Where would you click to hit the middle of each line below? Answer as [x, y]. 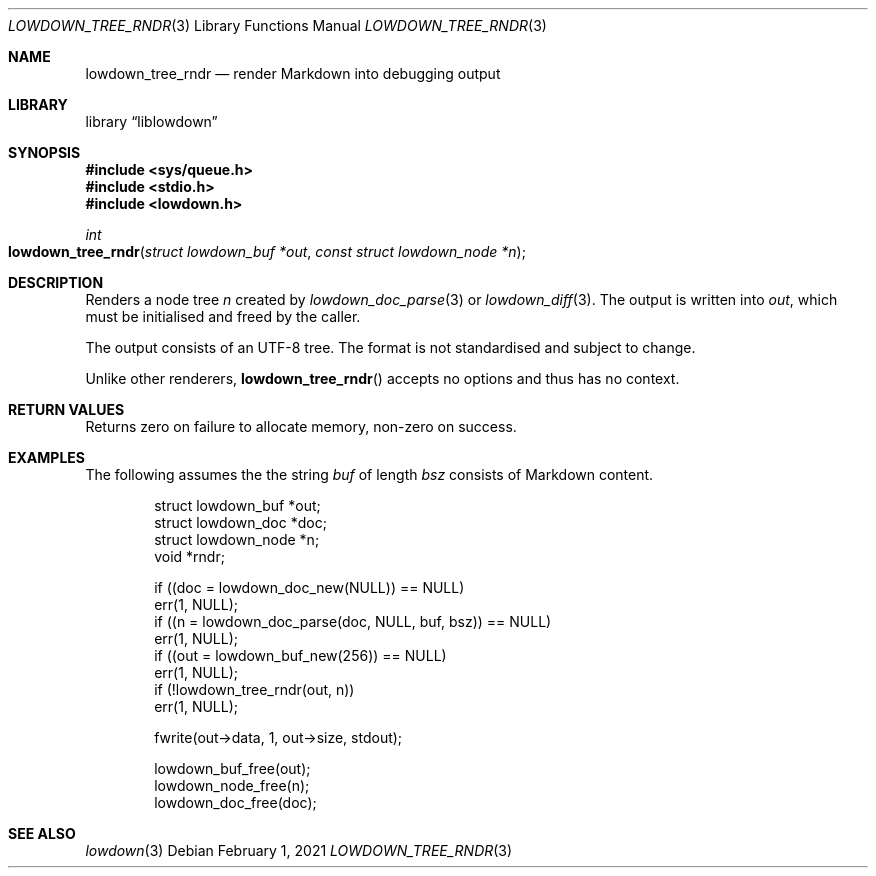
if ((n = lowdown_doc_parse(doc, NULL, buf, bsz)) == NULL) [353, 621]
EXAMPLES [46, 457]
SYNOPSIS [44, 152]
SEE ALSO [42, 833]
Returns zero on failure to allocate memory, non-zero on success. [301, 426]
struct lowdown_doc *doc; [240, 522]
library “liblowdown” [151, 121]
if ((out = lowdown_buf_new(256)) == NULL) [300, 655]
